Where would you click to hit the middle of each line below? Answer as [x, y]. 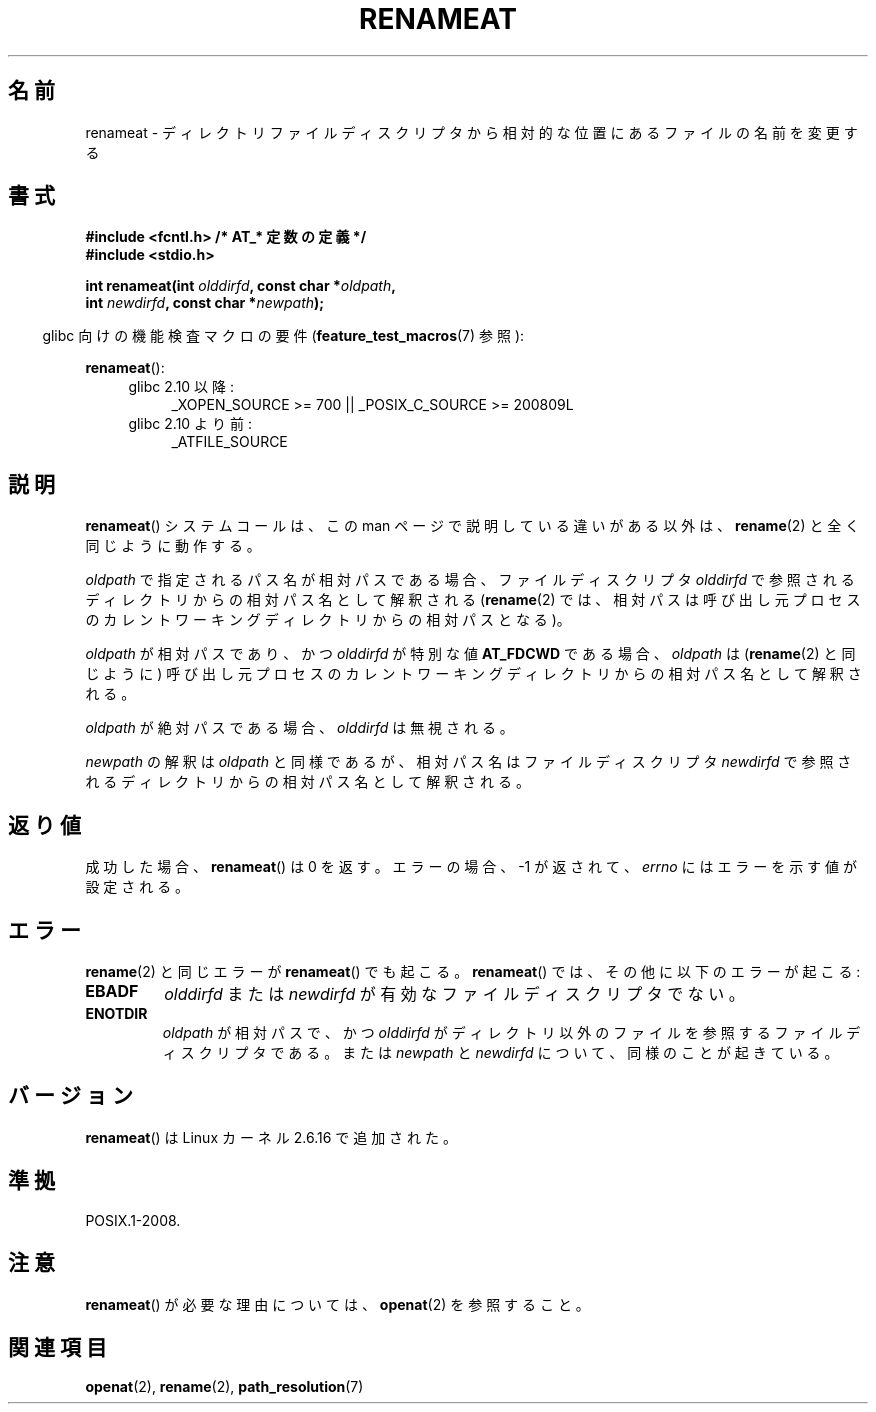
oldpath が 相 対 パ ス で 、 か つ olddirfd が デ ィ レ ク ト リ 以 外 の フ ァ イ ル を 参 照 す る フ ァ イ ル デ [511, 1032]
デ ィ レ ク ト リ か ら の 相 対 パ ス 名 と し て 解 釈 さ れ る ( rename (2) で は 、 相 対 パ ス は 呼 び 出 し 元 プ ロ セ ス [473, 600]
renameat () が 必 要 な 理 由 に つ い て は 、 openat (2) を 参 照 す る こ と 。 [337, 1304]
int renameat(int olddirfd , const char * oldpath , [240, 286]
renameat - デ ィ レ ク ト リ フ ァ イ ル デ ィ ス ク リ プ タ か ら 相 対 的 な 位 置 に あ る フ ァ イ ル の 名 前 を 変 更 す [471, 132]
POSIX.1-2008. [133, 1220]
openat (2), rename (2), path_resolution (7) [224, 1387]
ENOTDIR [116, 1013]
